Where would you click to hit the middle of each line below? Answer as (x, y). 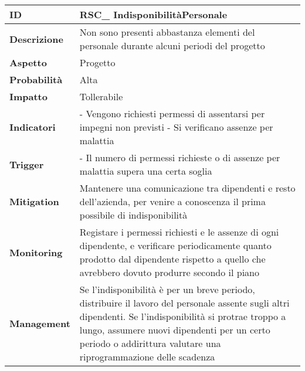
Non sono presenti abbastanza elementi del (167, 32)
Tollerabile (101, 96)
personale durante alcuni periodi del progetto (172, 45)
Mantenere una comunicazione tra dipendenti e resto (187, 188)
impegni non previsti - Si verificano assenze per (176, 127)
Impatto (28, 96)
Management (40, 323)
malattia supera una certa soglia (146, 171)
